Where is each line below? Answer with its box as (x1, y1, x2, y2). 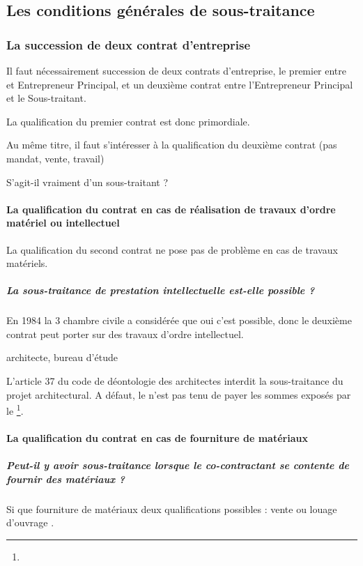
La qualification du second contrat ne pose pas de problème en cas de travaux (6, 242, 338, 257)
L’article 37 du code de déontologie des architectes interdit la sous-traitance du (6, 374, 343, 388)
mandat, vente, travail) (6, 151, 105, 165)
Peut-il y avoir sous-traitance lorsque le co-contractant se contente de (6, 458, 350, 473)
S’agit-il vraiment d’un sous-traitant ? (6, 174, 169, 189)
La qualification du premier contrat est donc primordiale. (6, 114, 250, 128)
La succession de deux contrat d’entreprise (6, 36, 251, 53)
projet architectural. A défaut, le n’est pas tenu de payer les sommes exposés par (6, 387, 351, 401)
